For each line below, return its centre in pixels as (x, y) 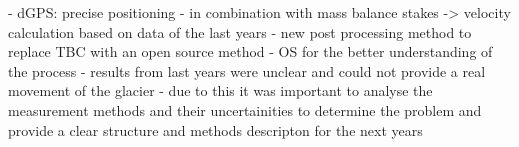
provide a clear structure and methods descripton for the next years (215, 129)
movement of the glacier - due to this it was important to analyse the (220, 90)
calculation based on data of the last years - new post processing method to (240, 31)
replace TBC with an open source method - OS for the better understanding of (250, 51)
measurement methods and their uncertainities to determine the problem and (245, 109)
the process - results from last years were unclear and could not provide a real (247, 70)
